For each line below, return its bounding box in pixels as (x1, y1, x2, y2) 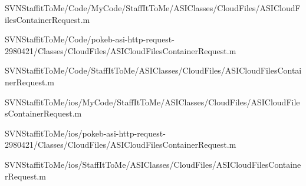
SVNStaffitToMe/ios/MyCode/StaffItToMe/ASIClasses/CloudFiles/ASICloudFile (5, 95, 300, 108)
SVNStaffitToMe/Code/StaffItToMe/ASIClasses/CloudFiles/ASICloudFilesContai (5, 64, 302, 77)
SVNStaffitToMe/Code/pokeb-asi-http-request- (5, 33, 175, 45)
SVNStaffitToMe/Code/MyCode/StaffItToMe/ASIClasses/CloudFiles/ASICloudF (5, 2, 301, 14)
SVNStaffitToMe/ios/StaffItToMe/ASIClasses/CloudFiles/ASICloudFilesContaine (5, 158, 301, 170)
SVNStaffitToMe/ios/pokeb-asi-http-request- (5, 127, 166, 139)
